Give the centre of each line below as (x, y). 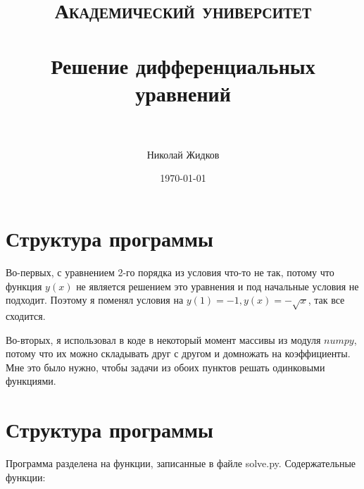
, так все (326, 300)
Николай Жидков (183, 154)
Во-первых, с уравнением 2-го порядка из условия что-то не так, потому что (170, 272)
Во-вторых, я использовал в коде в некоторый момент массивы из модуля (163, 339)
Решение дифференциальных (183, 65)
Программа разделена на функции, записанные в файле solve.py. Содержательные (181, 463)
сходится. (26, 315)
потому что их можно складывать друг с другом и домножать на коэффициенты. (178, 353)
